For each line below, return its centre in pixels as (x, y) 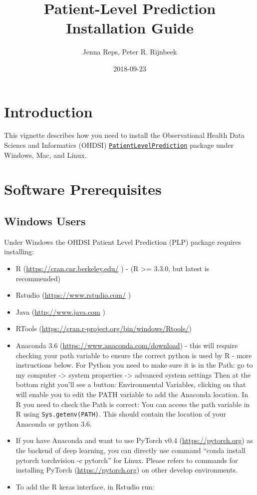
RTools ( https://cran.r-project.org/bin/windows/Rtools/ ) (104, 328)
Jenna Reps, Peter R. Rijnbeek (130, 52)
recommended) (38, 278)
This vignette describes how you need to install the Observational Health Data (125, 135)
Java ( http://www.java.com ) (60, 311)
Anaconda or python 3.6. (54, 423)
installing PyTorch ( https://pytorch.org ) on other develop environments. (127, 470)
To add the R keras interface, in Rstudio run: (85, 486)
